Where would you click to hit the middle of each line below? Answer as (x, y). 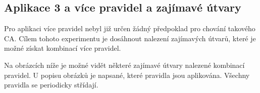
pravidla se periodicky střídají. (51, 85)
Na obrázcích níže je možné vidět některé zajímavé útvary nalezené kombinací (124, 65)
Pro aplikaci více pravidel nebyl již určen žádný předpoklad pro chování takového (130, 28)
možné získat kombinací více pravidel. (63, 48)
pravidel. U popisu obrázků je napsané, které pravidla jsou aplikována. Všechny (127, 75)
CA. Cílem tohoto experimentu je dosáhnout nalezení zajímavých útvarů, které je (130, 38)
